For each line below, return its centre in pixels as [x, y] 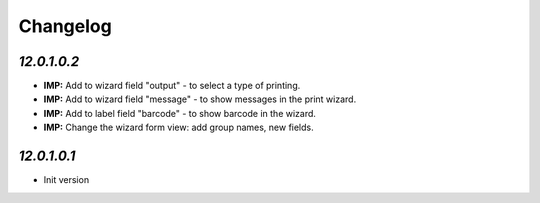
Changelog [65, 26]
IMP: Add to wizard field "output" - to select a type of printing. [172, 86]
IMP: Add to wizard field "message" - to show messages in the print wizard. [200, 99]
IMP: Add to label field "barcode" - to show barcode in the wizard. [180, 113]
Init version [66, 180]
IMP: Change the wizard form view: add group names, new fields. [178, 127]
